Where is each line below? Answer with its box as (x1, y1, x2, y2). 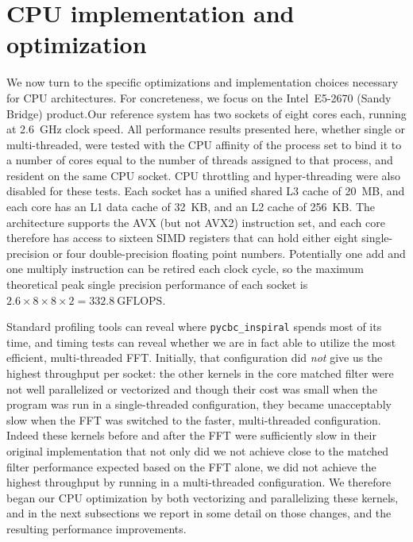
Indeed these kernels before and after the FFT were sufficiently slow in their (6, 427, 376, 444)
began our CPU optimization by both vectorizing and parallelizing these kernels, (6, 489, 399, 505)
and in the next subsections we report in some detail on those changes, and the (6, 505, 392, 521)
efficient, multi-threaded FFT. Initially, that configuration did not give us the (6, 349, 383, 366)
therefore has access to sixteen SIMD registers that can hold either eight (6, 229, 358, 246)
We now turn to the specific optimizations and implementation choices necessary (6, 74, 399, 90)
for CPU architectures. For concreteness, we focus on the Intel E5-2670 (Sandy (6, 89, 392, 106)
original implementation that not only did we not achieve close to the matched (6, 443, 389, 459)
